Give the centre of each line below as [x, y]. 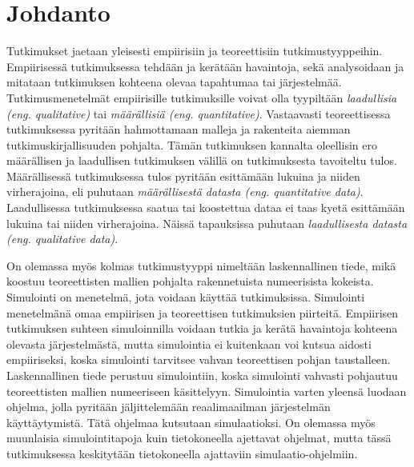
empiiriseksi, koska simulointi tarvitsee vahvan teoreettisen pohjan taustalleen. [199, 359]
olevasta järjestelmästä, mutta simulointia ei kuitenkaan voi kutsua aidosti [189, 343]
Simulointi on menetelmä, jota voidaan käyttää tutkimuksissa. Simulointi [186, 297]
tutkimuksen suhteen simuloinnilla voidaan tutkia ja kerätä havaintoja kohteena [202, 328]
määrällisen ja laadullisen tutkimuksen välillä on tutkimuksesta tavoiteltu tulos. [202, 160]
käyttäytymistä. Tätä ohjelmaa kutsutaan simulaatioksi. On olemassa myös [191, 422]
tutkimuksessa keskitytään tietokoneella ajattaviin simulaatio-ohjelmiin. [182, 453]
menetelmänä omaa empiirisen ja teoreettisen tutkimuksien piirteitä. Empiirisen [203, 312]
